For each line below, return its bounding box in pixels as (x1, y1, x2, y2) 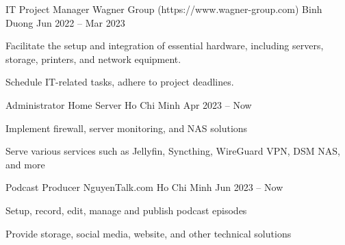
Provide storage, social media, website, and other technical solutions (5, 226, 292, 240)
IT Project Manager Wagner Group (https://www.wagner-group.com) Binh (5, 2, 322, 16)
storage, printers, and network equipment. (5, 51, 181, 66)
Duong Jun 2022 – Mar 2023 (5, 15, 125, 29)
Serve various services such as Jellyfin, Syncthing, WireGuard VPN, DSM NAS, (5, 144, 340, 158)
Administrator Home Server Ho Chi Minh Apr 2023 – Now (5, 97, 252, 112)
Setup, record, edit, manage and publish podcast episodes (5, 203, 247, 217)
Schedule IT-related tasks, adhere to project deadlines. (5, 75, 234, 89)
